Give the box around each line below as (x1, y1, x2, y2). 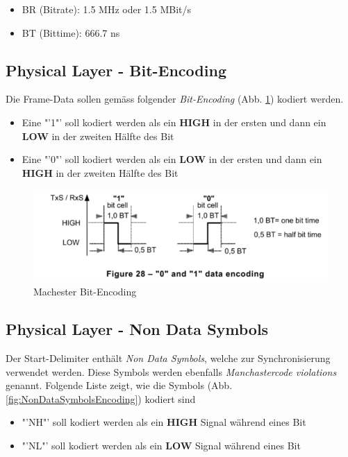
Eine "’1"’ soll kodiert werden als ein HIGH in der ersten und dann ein (22, 114, 326, 129)
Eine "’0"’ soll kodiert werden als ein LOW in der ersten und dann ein (22, 152, 322, 166)
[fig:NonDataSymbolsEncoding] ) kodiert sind (6, 391, 196, 406)
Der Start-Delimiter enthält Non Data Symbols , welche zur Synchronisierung (6, 350, 331, 365)
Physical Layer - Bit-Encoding (6, 59, 226, 80)
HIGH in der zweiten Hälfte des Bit (22, 165, 179, 180)
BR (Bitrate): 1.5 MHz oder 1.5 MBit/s (22, 2, 191, 16)
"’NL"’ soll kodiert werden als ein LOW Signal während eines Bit (22, 438, 301, 452)
